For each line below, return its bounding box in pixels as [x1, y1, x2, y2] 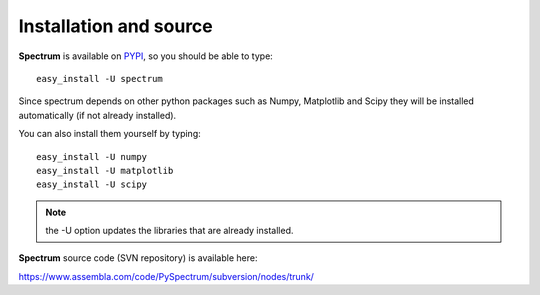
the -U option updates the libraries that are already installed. [45, 225, 294, 237]
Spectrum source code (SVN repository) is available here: [18, 252, 258, 264]
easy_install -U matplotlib [36, 165, 174, 176]
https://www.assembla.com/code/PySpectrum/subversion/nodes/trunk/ [18, 270, 315, 282]
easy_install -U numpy [36, 151, 148, 162]
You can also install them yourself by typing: [18, 128, 201, 140]
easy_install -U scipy [36, 179, 148, 190]
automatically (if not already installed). [18, 109, 177, 121]
